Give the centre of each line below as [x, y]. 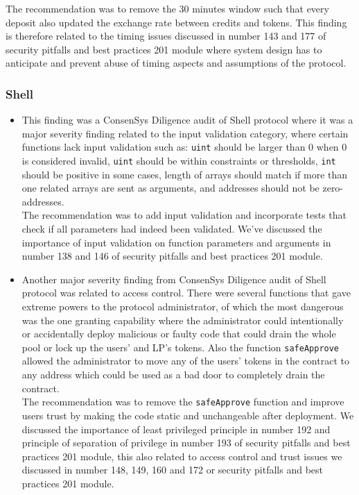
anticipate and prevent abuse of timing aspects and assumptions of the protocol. [176, 63]
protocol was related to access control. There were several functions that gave [186, 293]
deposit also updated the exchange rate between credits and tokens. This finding [176, 22]
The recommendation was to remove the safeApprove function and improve [183, 402]
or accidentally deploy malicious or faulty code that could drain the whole [179, 334]
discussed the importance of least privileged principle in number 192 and [176, 429]
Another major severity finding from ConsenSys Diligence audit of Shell [174, 279]
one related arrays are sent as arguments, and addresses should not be [170, 188]
